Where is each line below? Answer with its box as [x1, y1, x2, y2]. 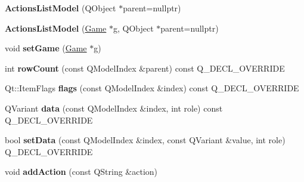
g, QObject [113, 21, 154, 34]
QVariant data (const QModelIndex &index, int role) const [5, 101, 223, 114]
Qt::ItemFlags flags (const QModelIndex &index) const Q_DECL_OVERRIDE [5, 82, 299, 94]
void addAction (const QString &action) [5, 165, 158, 178]
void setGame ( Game [5, 42, 87, 54]
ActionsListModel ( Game [5, 21, 107, 34]
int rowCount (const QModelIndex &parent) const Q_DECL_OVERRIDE [5, 61, 285, 74]
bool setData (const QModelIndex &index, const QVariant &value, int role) [5, 134, 286, 146]
